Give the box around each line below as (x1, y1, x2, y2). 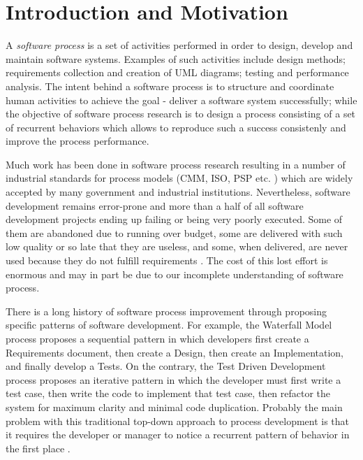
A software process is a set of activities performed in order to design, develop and (6, 38, 353, 52)
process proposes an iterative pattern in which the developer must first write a (6, 372, 341, 387)
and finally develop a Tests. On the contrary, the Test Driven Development (6, 359, 326, 373)
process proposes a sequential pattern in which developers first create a (6, 331, 309, 345)
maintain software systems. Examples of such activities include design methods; (6, 51, 346, 66)
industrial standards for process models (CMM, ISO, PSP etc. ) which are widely (6, 171, 353, 185)
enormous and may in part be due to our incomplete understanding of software (6, 266, 343, 281)
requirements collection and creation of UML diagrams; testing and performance (6, 65, 349, 80)
